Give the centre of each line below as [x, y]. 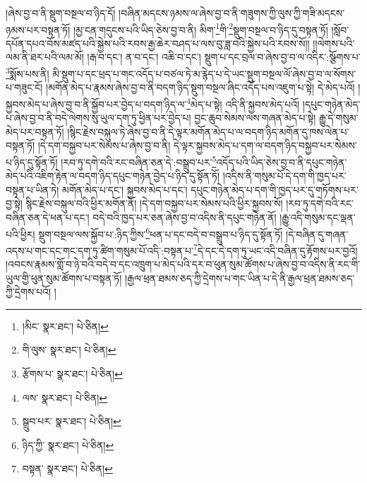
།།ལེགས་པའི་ [334, 43]
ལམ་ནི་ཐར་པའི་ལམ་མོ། [45, 57]
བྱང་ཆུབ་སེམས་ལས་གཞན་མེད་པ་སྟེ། [255, 118]
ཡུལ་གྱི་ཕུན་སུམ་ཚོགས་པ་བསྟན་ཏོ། [64, 278]
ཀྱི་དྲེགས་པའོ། [29, 292]
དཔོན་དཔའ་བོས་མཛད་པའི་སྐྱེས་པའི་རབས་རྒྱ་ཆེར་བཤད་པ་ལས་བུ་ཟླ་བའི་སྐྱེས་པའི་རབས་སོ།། [158, 43]
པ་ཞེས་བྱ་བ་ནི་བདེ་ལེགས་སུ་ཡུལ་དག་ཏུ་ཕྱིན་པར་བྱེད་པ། [98, 118]
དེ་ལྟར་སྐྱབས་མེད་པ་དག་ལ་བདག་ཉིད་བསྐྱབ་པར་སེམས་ [265, 145]
